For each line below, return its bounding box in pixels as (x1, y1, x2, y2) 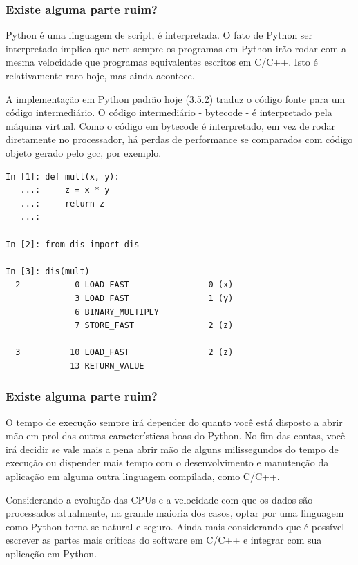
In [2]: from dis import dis (6, 239, 140, 249)
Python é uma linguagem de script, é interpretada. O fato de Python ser (6, 28, 313, 42)
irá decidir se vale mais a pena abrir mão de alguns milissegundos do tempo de (6, 441, 339, 456)
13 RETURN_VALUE (70, 361, 144, 371)
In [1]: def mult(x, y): (6, 171, 120, 182)
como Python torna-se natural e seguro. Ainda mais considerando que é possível (6, 519, 345, 533)
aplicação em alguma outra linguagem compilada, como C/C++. (6, 469, 280, 483)
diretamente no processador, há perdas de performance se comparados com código (6, 132, 353, 146)
